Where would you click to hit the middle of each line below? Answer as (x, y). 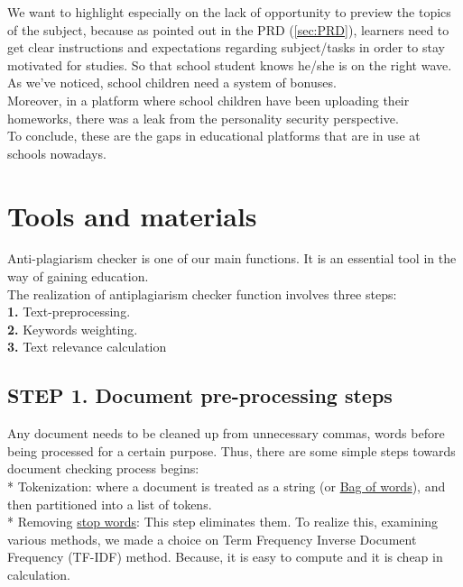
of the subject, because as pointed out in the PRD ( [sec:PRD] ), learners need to (228, 29)
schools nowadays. (57, 153)
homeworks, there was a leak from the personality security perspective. (203, 118)
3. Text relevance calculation (87, 347)
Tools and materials (132, 215)
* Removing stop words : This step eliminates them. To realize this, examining (223, 522)
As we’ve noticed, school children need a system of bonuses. (172, 83)
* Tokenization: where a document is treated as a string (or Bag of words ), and (227, 486)
